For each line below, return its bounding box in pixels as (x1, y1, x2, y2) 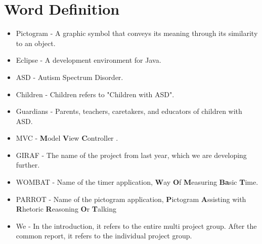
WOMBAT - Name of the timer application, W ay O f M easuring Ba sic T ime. (16, 177, 258, 187)
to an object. (16, 37, 56, 48)
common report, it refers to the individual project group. (16, 230, 192, 241)
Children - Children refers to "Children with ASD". (16, 89, 174, 99)
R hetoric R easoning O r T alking (16, 204, 116, 214)
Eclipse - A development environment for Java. (16, 55, 161, 65)
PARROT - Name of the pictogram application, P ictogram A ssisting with (16, 193, 246, 204)
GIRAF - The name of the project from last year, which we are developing (16, 149, 247, 160)
